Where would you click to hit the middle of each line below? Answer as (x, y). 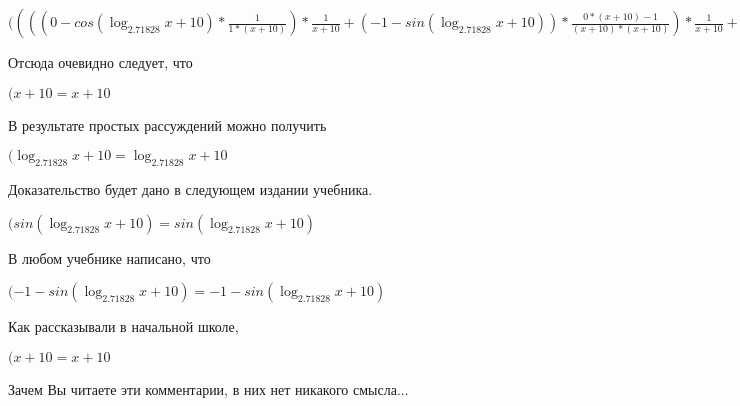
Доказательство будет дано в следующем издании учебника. (190, 188)
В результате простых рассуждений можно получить (167, 124)
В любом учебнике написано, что (109, 257)
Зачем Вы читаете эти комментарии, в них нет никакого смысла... (208, 388)
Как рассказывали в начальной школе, (123, 326)
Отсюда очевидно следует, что (100, 62)
